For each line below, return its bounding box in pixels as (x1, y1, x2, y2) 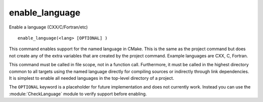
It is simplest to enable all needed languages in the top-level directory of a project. (9, 75, 174, 81)
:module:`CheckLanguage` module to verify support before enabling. (9, 91, 147, 97)
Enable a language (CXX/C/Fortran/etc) (9, 24, 88, 30)
